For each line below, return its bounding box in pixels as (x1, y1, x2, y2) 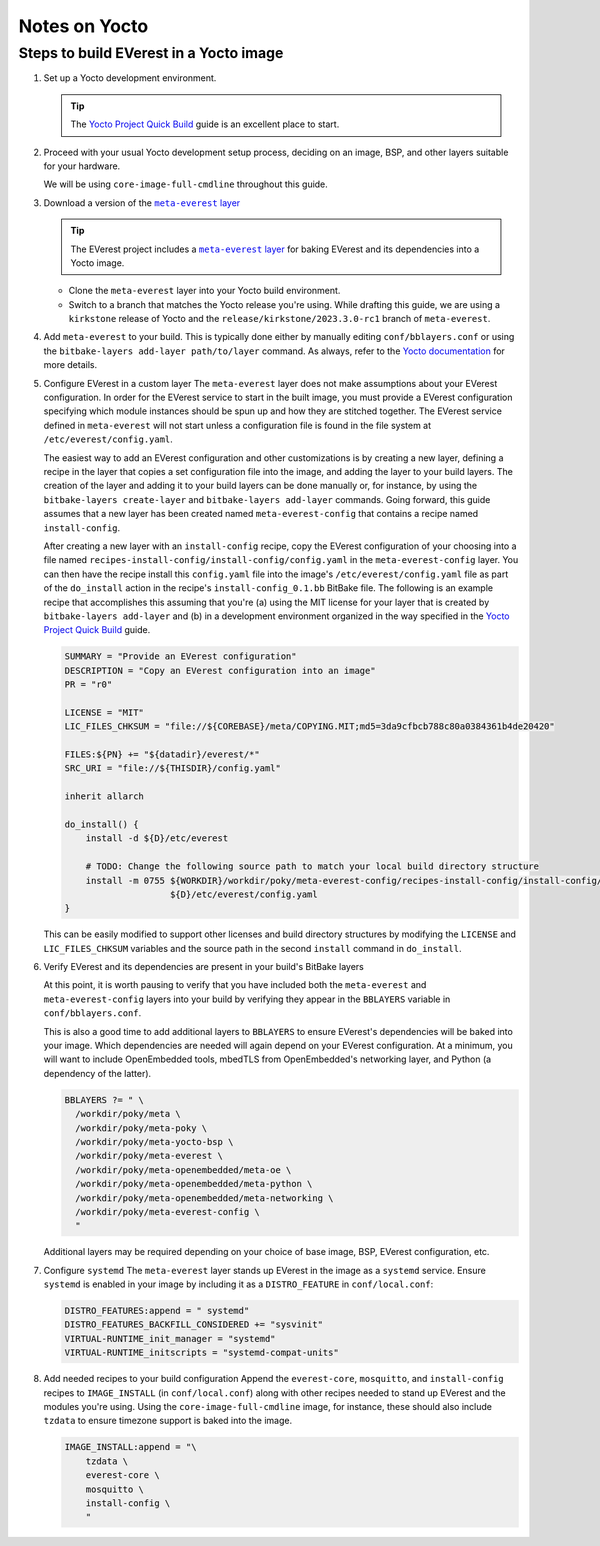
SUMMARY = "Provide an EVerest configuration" (64, 651, 297, 662)
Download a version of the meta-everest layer (43, 196, 241, 209)
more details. (43, 359, 98, 371)
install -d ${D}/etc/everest (85, 833, 229, 844)
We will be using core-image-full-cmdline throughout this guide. (43, 178, 329, 190)
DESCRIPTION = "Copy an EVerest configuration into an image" (64, 665, 376, 676)
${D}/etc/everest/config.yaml (170, 888, 319, 900)
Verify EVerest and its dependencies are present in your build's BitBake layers (43, 961, 364, 973)
